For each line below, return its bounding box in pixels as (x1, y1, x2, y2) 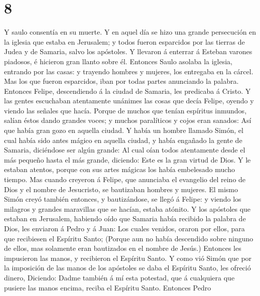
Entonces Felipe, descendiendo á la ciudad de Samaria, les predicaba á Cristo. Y (4, 85, 251, 96)
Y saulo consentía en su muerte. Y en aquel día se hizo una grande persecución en (4, 27, 256, 37)
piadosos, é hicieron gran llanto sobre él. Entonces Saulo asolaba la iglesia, (4, 56, 232, 66)
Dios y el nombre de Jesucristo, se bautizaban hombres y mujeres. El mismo (4, 184, 238, 194)
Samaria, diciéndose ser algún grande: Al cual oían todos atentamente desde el (4, 144, 245, 155)
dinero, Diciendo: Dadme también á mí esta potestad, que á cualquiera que (4, 272, 235, 282)
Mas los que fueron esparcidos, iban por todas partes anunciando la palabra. (4, 76, 239, 86)
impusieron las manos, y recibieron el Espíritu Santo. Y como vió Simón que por (4, 252, 252, 263)
